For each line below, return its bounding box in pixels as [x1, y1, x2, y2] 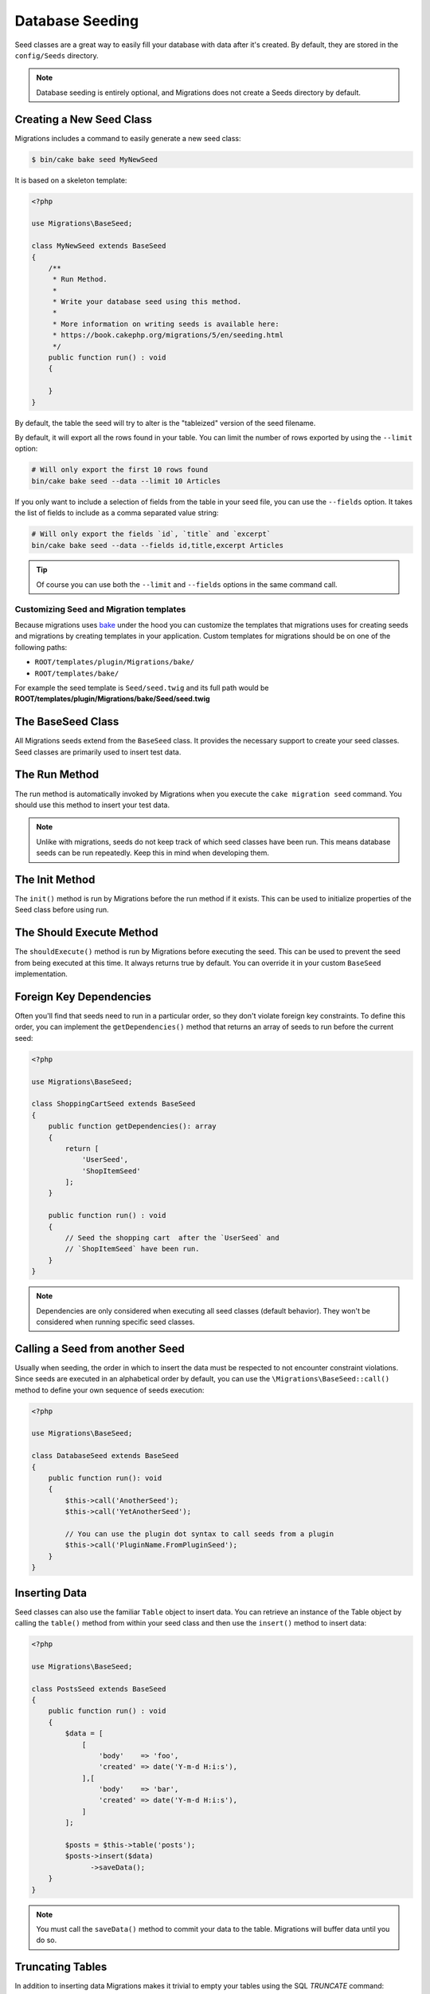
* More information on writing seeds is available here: [52, 319, 279, 329]
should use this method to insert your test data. [14, 800, 170, 810]
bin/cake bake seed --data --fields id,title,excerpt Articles [31, 541, 284, 550]
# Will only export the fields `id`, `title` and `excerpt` [31, 530, 272, 538]
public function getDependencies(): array [48, 1121, 217, 1131]
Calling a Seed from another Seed [14, 1342, 185, 1355]
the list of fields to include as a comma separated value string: [14, 508, 219, 518]
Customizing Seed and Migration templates [14, 603, 186, 614]
